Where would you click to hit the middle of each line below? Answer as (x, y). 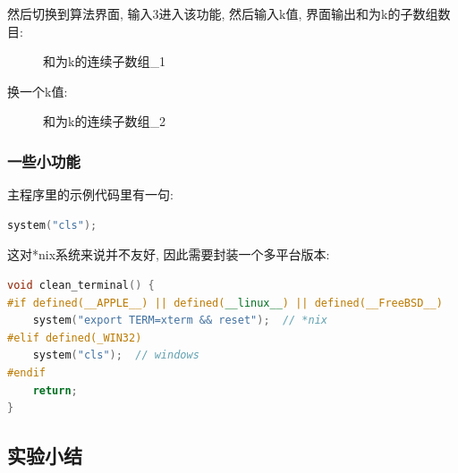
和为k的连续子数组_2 (104, 121)
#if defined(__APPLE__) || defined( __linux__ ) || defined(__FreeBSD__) (225, 303)
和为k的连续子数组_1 (104, 61)
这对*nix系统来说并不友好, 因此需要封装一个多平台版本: (169, 254)
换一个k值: (38, 91)
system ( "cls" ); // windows (116, 355)
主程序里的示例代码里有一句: (90, 194)
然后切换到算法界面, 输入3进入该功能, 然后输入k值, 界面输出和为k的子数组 (223, 13)
